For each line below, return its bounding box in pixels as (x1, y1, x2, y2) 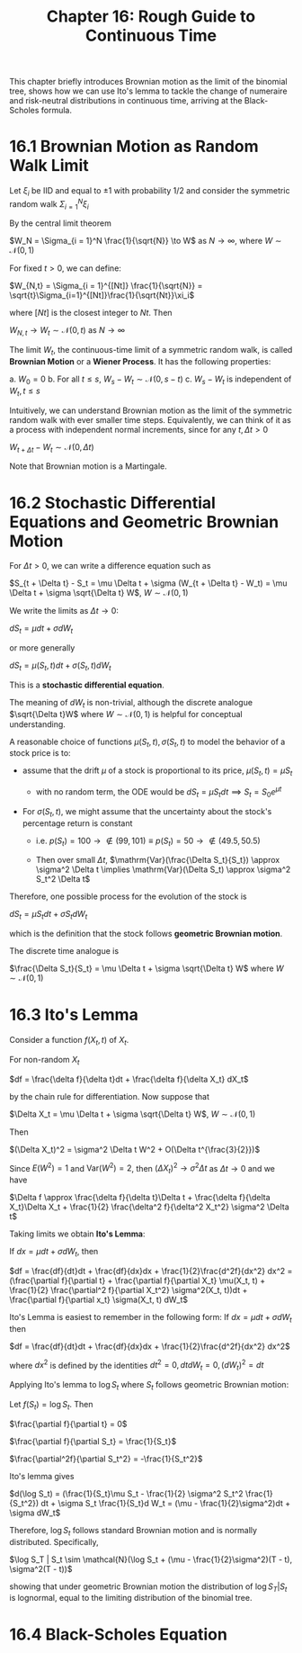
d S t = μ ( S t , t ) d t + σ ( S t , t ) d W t (9, 660, 111, 672)
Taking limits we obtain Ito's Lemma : (9, 1228, 146, 1239)
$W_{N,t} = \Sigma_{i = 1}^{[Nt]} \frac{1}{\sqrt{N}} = (9, 281, 203, 292)
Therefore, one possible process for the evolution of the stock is (9, 891, 247, 902)
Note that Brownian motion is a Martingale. (9, 461, 168, 472)
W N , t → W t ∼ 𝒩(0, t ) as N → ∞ (9, 325, 126, 338)
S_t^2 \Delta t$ (35, 874, 91, 885)
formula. (40, 105, 73, 116)
